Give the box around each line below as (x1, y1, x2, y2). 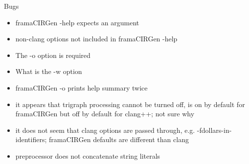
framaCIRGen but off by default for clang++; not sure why (15, 109, 195, 119)
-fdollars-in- (197, 125, 232, 135)
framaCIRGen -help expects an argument (15, 17, 139, 27)
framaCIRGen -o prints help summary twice (15, 82, 148, 92)
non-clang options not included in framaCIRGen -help (15, 34, 178, 44)
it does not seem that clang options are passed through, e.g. (15, 125, 195, 135)
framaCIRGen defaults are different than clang (48, 134, 189, 145)
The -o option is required (15, 50, 91, 60)
